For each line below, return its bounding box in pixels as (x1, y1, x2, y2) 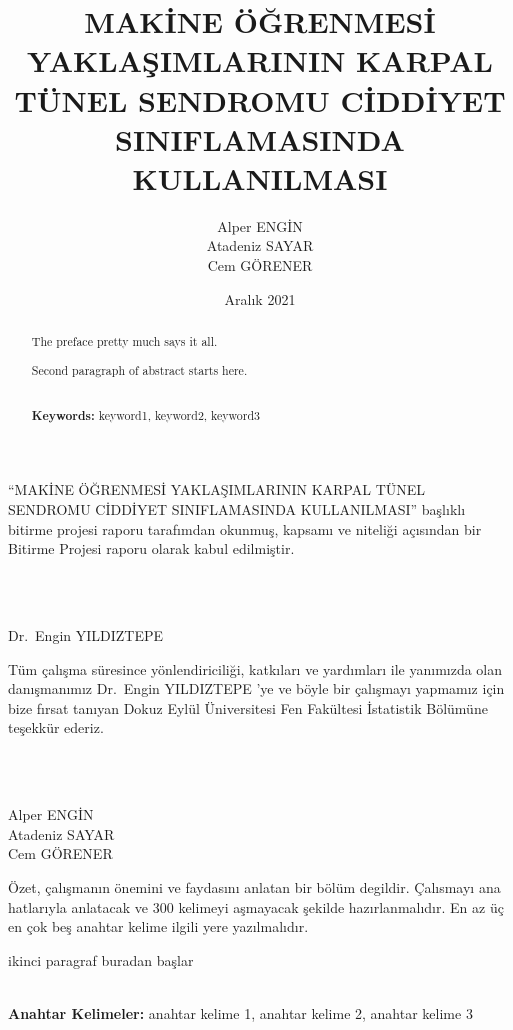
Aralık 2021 (224, 288, 296, 309)
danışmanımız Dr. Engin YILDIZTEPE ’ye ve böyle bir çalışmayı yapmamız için (8, 678, 505, 699)
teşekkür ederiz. (8, 717, 104, 738)
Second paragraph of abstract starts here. (31, 361, 248, 378)
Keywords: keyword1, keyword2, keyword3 (31, 406, 261, 424)
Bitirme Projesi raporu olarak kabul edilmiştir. (8, 538, 295, 559)
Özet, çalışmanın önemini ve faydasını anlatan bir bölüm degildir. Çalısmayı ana (8, 876, 501, 897)
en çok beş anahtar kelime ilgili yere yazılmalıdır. (8, 916, 309, 937)
